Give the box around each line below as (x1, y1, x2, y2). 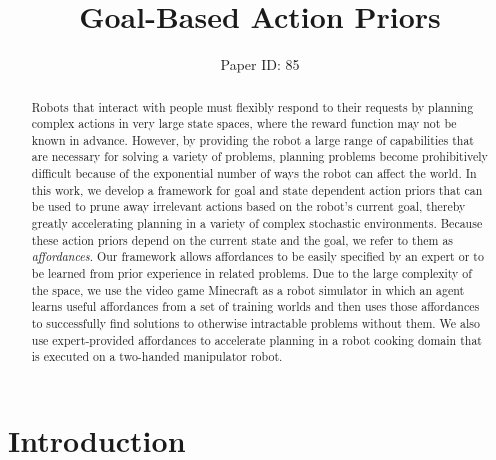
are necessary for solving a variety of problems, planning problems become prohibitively (31, 148, 488, 165)
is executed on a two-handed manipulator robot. (31, 348, 283, 365)
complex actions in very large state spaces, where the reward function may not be (31, 115, 457, 132)
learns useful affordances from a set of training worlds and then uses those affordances (31, 298, 480, 315)
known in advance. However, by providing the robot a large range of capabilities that (31, 131, 474, 148)
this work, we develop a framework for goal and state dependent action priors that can (31, 181, 483, 198)
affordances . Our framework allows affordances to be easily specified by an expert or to (31, 248, 484, 265)
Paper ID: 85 (220, 54, 300, 75)
